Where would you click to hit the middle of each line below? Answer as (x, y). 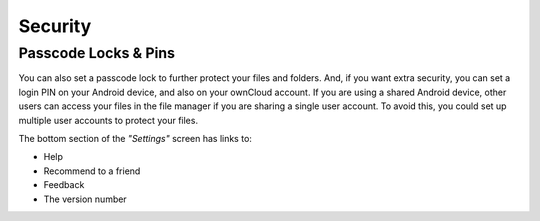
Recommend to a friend (92, 171)
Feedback (64, 185)
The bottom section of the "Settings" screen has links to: (135, 138)
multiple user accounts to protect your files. (108, 120)
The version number (85, 199)
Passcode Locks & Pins (96, 53)
